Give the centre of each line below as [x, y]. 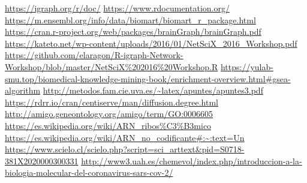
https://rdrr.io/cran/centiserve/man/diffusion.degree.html [112, 102]
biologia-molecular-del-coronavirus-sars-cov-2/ [89, 172]
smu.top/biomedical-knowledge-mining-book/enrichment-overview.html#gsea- [148, 78]
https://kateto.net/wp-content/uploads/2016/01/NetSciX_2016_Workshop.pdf [151, 43]
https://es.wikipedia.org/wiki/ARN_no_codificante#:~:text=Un [125, 137]
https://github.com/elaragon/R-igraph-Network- [94, 55]
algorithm [23, 90]
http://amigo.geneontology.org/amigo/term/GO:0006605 [109, 114]
